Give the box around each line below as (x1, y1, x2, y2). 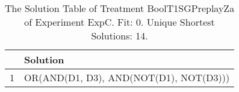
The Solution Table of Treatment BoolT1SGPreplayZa (5, 1, 235, 15)
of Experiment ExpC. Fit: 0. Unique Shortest (24, 15, 215, 29)
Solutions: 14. (91, 29, 148, 42)
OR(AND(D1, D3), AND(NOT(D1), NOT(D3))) (24, 70, 230, 84)
